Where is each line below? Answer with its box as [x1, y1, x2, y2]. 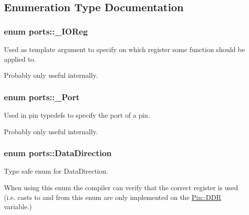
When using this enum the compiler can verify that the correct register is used [4, 182, 238, 192]
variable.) [4, 201, 32, 212]
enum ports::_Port [4, 90, 80, 103]
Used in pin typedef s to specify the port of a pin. [4, 110, 150, 120]
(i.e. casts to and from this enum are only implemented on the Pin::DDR [4, 192, 221, 202]
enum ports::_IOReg [4, 25, 88, 37]
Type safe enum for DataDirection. [4, 166, 108, 176]
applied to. [4, 54, 36, 64]
